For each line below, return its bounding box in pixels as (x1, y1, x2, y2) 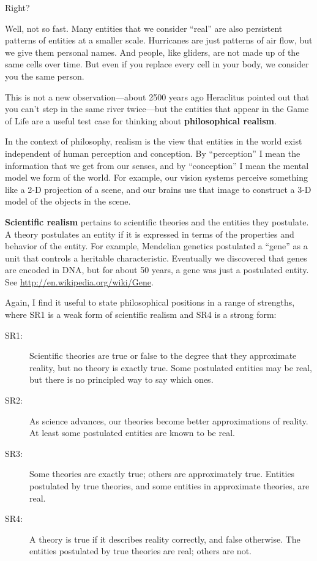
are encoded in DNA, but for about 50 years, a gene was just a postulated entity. (5, 263, 309, 276)
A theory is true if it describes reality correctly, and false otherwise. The (29, 532, 300, 545)
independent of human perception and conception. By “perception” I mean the (5, 146, 300, 159)
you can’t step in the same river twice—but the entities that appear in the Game (5, 102, 309, 115)
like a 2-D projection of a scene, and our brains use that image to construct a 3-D (5, 183, 311, 195)
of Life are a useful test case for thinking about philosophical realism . (5, 114, 277, 127)
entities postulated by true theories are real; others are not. (29, 544, 252, 557)
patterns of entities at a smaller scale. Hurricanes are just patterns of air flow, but (5, 34, 313, 47)
